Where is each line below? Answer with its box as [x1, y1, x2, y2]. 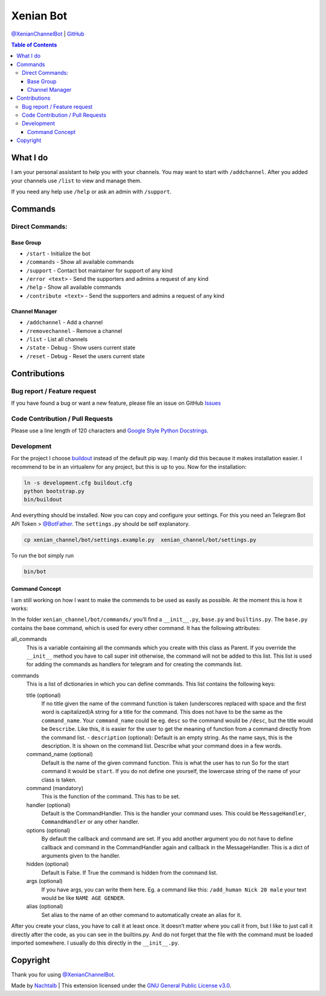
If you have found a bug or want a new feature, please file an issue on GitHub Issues [11, 399, 222, 406]
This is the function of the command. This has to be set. [41, 793, 181, 800]
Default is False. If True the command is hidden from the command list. [41, 869, 218, 876]
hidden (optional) [26, 861, 69, 868]
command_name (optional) [26, 751, 93, 758]
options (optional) [26, 826, 71, 834]
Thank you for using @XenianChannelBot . [11, 971, 115, 978]
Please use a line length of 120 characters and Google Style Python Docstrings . [11, 427, 209, 434]
